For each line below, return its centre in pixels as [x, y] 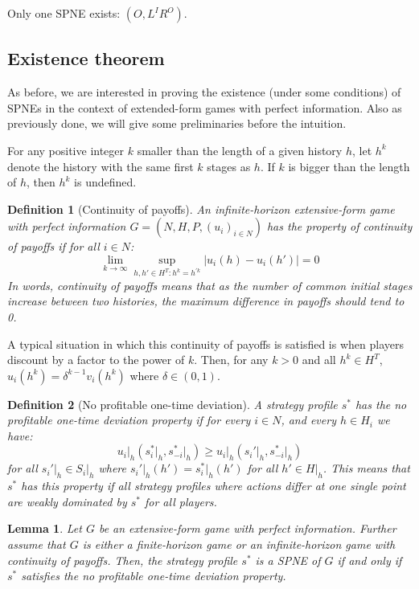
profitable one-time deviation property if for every [129, 420]
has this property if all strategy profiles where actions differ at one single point [214, 486]
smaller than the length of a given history [240, 150]
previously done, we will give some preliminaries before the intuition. [177, 123]
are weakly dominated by [67, 501]
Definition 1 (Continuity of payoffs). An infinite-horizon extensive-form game [201, 209]
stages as [229, 166]
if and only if [370, 560]
